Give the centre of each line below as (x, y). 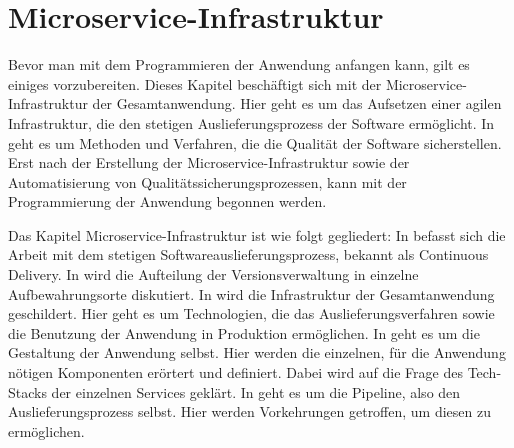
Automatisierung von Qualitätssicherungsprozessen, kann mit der (207, 181)
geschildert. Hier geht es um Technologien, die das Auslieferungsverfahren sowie (251, 313)
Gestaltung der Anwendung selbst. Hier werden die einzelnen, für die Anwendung (257, 352)
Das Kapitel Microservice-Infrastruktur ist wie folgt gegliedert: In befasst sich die (257, 234)
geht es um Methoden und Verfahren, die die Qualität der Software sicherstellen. (255, 142)
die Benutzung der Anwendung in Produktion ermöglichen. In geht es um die (244, 332)
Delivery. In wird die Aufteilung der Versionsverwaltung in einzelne (213, 274)
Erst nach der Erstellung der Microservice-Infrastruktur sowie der (209, 162)
